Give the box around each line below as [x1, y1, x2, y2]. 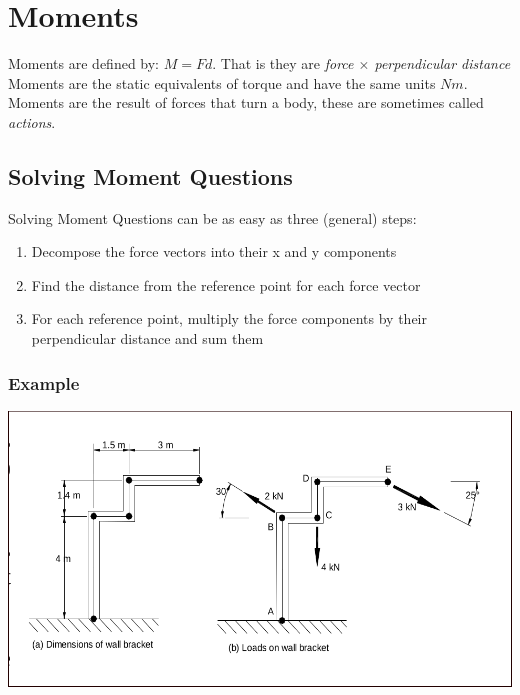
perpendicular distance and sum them [31, 328, 264, 349]
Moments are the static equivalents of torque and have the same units [8, 72, 436, 93]
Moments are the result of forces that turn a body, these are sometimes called [8, 92, 484, 113]
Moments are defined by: [8, 53, 160, 74]
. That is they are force [212, 53, 354, 74]
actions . [8, 111, 56, 132]
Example [8, 370, 80, 395]
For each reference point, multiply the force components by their [31, 308, 427, 329]
